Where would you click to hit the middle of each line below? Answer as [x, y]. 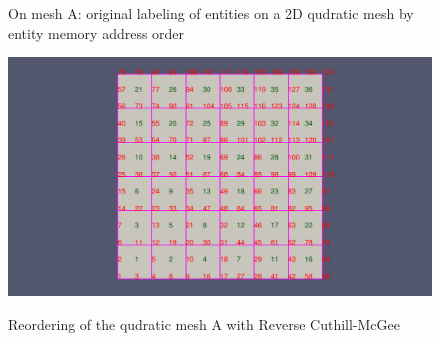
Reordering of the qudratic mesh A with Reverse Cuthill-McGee [204, 323]
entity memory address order [96, 32]
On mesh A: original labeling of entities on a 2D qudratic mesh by [211, 13]
